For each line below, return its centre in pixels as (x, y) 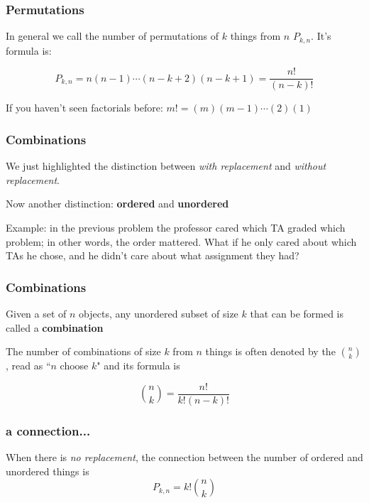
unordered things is (48, 471)
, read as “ (28, 366)
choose (74, 366)
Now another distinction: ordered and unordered (117, 204)
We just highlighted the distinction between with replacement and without (166, 166)
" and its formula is (138, 366)
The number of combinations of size (83, 351)
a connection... (48, 430)
